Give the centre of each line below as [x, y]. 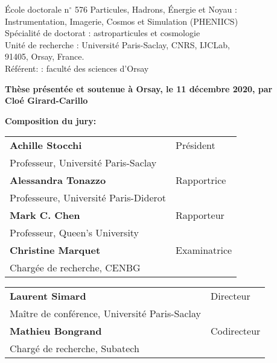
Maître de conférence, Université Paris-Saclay [106, 314]
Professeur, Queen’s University [75, 233]
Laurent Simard [48, 296]
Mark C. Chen [45, 215]
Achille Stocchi [46, 145]
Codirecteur [236, 331]
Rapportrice [201, 180]
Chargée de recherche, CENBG [75, 268]
